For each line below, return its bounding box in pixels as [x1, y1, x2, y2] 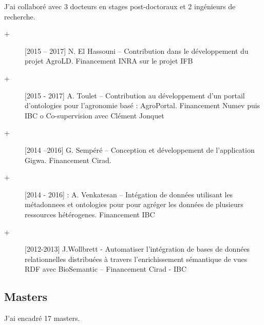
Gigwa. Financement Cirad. [25, 154, 111, 165]
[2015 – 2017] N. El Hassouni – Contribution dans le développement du [25, 45, 249, 56]
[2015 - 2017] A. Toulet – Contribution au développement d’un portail [25, 90, 245, 100]
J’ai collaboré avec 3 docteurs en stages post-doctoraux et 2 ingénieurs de [4, 1, 236, 11]
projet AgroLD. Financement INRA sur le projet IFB [25, 55, 193, 66]
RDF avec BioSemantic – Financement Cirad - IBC [25, 263, 186, 274]
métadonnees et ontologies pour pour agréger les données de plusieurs [25, 199, 243, 210]
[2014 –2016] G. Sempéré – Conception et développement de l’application [25, 144, 255, 155]
